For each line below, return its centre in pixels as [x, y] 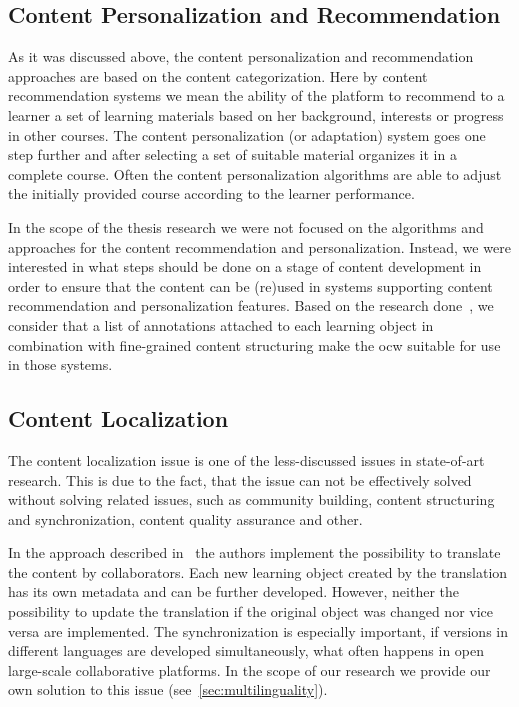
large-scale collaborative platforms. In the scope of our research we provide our [249, 669]
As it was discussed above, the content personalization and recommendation [241, 56]
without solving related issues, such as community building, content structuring [251, 499]
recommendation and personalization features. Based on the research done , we [251, 305]
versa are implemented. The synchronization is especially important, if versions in [258, 630]
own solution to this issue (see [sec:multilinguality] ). [168, 689]
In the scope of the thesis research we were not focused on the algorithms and [246, 226]
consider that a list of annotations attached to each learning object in [221, 324]
